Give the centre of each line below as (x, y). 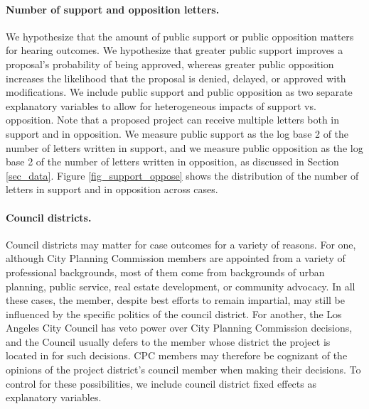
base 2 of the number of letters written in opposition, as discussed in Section (172, 162)
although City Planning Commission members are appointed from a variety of (176, 258)
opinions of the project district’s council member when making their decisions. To (183, 370)
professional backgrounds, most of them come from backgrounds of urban (165, 272)
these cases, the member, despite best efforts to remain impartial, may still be (176, 300)
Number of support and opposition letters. (113, 9)
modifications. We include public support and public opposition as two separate (179, 92)
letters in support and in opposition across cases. (112, 189)
